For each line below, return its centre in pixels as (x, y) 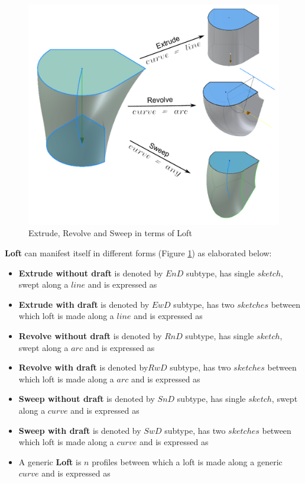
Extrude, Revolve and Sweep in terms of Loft (110, 233)
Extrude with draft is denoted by (84, 304)
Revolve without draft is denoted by (90, 335)
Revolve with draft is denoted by (83, 367)
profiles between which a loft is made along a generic (187, 461)
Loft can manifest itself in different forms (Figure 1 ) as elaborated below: (138, 253)
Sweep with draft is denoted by (80, 430)
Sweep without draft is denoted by (87, 399)
